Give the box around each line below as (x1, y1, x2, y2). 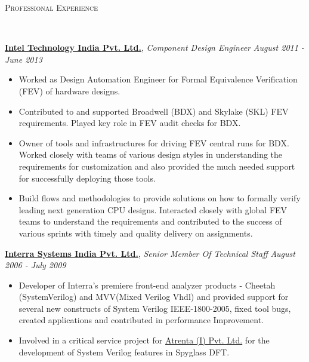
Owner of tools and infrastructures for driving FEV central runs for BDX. (18, 136, 289, 149)
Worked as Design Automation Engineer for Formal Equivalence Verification (18, 73, 298, 85)
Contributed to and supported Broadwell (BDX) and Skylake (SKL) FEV (18, 105, 289, 117)
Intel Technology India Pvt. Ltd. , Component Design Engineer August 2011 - (5, 41, 304, 54)
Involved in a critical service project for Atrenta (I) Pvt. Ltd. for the (18, 334, 270, 346)
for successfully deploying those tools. (18, 171, 156, 184)
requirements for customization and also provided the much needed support (18, 159, 295, 172)
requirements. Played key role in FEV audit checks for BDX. (18, 116, 241, 129)
